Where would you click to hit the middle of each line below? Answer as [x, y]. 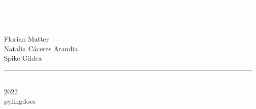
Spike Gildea [23, 58]
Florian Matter [27, 39]
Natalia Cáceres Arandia [41, 48]
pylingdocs [20, 101]
